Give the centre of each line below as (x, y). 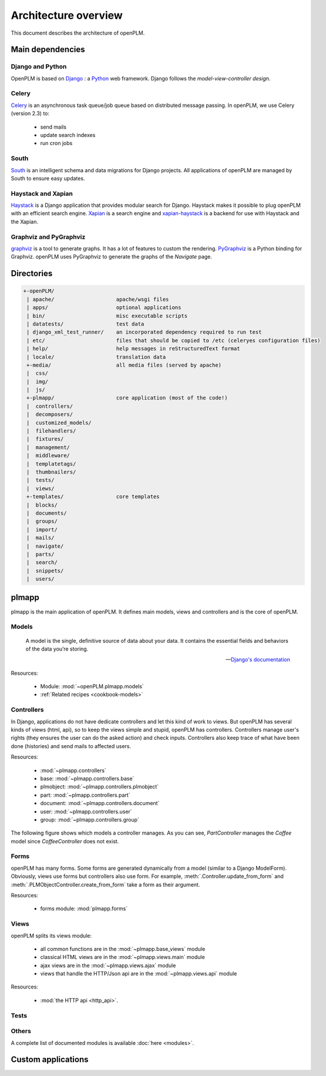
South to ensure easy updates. (48, 178)
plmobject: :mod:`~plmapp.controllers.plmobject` (99, 787)
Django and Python (39, 66)
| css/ (38, 373)
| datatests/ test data (85, 324)
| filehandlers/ (51, 431)
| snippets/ (45, 571)
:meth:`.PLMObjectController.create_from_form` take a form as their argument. (105, 884)
